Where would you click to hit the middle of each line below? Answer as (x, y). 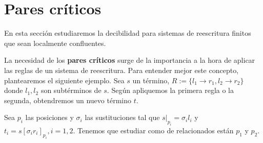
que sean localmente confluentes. (55, 43)
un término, (151, 80)
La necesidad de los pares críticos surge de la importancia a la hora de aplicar (130, 60)
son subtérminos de (71, 90)
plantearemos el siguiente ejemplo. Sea (64, 80)
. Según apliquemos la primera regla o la (170, 90)
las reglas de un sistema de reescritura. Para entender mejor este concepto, (122, 70)
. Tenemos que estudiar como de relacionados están (153, 130)
